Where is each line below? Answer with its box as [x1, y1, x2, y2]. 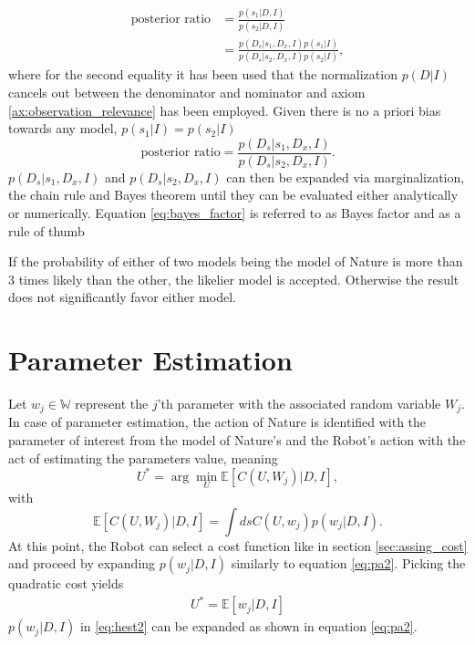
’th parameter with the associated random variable [157, 394, 441, 413]
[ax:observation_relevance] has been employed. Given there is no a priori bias [8, 100, 441, 120]
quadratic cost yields [8, 574, 124, 593]
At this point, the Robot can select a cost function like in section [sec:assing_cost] [8, 536, 468, 555]
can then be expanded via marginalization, [226, 167, 465, 186]
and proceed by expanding [8, 554, 156, 573]
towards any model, [8, 119, 118, 138]
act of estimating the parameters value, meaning [8, 448, 278, 467]
